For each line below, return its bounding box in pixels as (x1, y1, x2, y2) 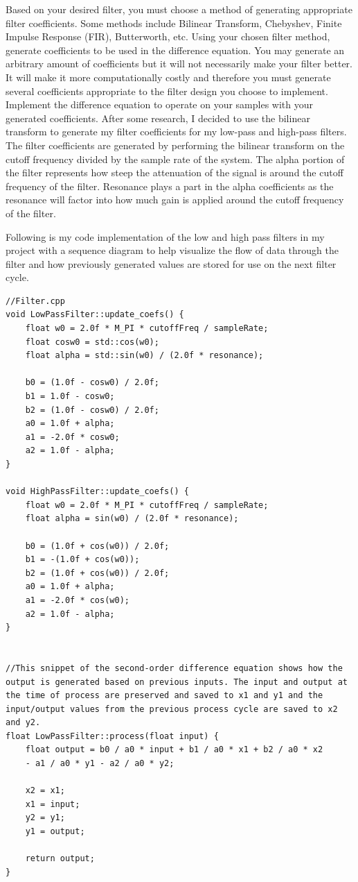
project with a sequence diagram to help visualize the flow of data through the (6, 243, 339, 257)
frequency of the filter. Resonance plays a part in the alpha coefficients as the (6, 178, 334, 193)
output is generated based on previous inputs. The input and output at (6, 677, 348, 687)
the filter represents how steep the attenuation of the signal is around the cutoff (6, 165, 343, 180)
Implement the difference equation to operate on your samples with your (6, 97, 314, 112)
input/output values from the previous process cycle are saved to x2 (6, 704, 338, 714)
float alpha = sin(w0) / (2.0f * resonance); (25, 514, 239, 524)
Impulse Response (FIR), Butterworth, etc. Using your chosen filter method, (6, 29, 330, 44)
